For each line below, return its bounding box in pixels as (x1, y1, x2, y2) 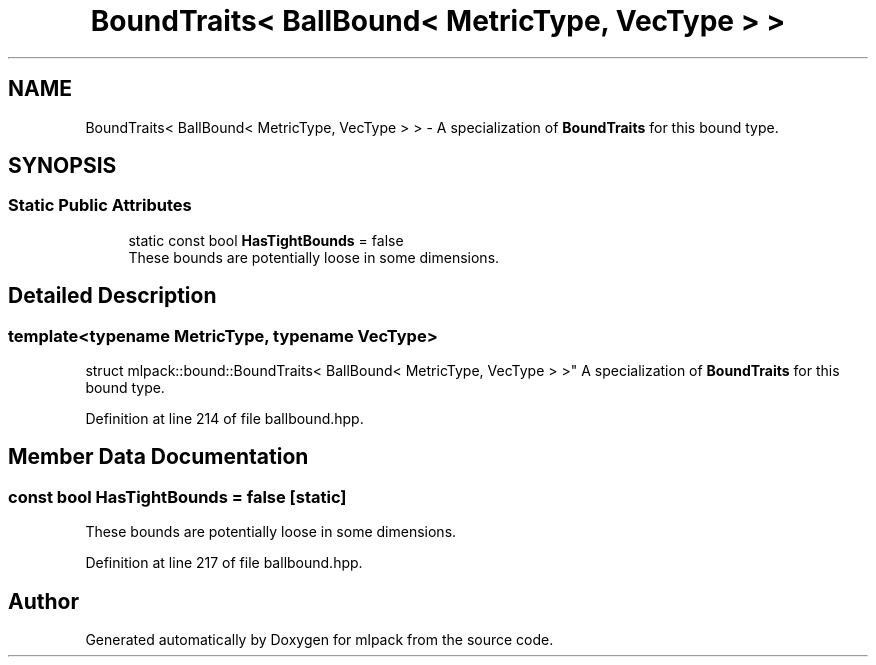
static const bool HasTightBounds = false (128, 231, 404, 249)
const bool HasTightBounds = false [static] (8, 486, 347, 507)
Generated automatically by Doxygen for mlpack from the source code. (85, 631, 554, 649)
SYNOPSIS (8, 153, 117, 179)
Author (8, 588, 79, 614)
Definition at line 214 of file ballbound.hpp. (85, 410, 364, 428)
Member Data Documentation (8, 444, 309, 470)
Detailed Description (8, 283, 217, 309)
